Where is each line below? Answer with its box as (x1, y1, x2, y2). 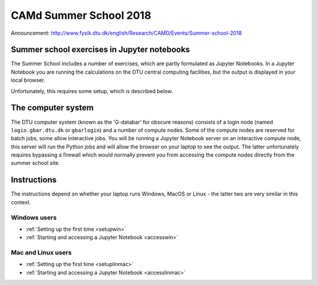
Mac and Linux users (11, 248, 72, 257)
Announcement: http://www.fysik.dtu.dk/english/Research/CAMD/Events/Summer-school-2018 (11, 29, 242, 37)
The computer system (11, 103, 94, 113)
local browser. (11, 77, 45, 84)
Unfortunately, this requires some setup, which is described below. (11, 87, 173, 94)
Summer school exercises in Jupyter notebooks (11, 45, 190, 55)
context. (11, 198, 31, 206)
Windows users (11, 213, 57, 221)
